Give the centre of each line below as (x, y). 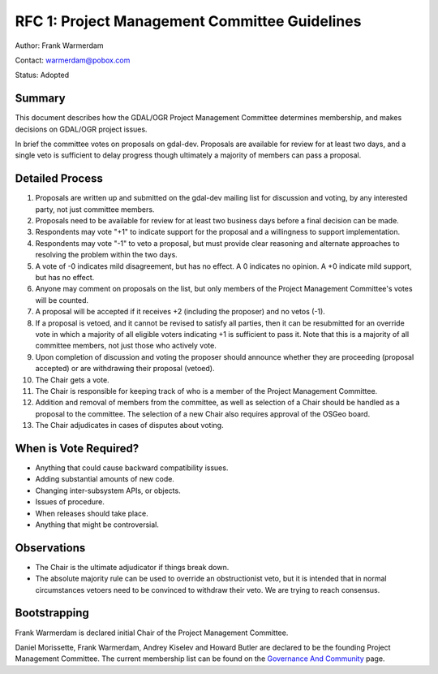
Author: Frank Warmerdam (59, 45)
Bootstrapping (52, 613)
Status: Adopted (42, 75)
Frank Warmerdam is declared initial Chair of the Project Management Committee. (152, 633)
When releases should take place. (92, 513)
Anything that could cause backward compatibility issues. (132, 468)
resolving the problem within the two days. (106, 255)
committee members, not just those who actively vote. (126, 346)
